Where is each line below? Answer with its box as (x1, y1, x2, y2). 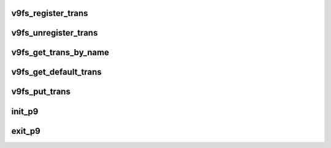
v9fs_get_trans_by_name (11, 47, 110, 58)
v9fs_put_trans (11, 87, 70, 97)
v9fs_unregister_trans (11, 28, 98, 38)
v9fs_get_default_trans (11, 67, 102, 77)
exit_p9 (11, 126, 41, 136)
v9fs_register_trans (11, 8, 88, 18)
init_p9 (11, 106, 39, 117)
